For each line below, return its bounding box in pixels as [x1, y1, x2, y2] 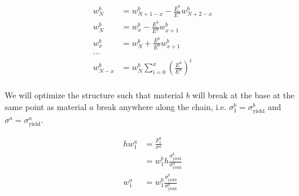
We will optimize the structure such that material [5, 89, 183, 101]
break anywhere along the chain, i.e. [96, 100, 227, 112]
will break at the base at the [192, 89, 295, 101]
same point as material [5, 100, 87, 112]
